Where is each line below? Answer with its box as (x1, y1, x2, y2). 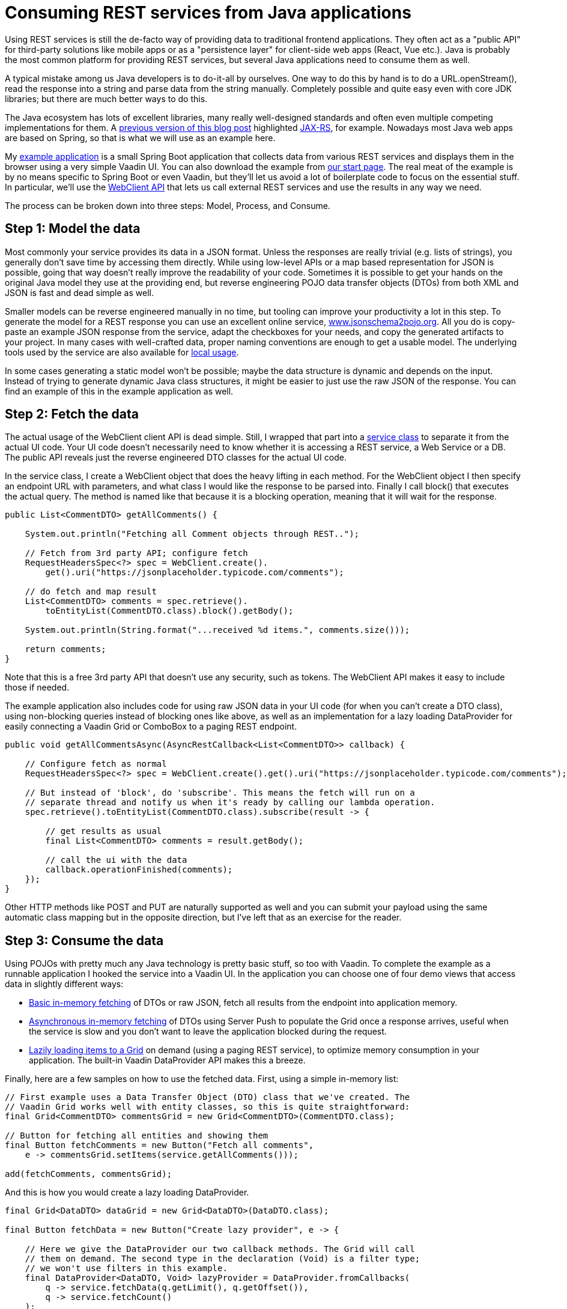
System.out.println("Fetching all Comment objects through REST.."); (25, 529, 360, 539)
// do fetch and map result (25, 587, 157, 597)
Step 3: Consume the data (5, 933, 164, 948)
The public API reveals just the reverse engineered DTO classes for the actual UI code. (5, 452, 347, 463)
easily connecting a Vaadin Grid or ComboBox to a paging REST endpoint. (5, 721, 297, 732)
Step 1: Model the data (5, 221, 141, 237)
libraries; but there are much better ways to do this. (5, 93, 208, 104)
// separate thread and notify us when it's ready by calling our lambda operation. (25, 797, 435, 808)
